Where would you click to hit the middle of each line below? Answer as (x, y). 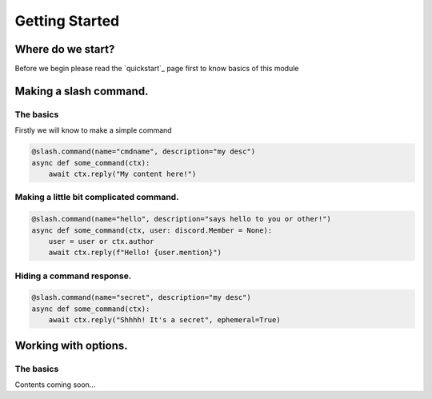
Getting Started (67, 21)
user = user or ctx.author (102, 241)
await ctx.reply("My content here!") (122, 174)
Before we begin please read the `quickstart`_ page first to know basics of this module (157, 69)
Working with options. (71, 345)
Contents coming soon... (55, 385)
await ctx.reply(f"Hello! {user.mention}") (135, 253)
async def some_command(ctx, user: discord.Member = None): (152, 230)
